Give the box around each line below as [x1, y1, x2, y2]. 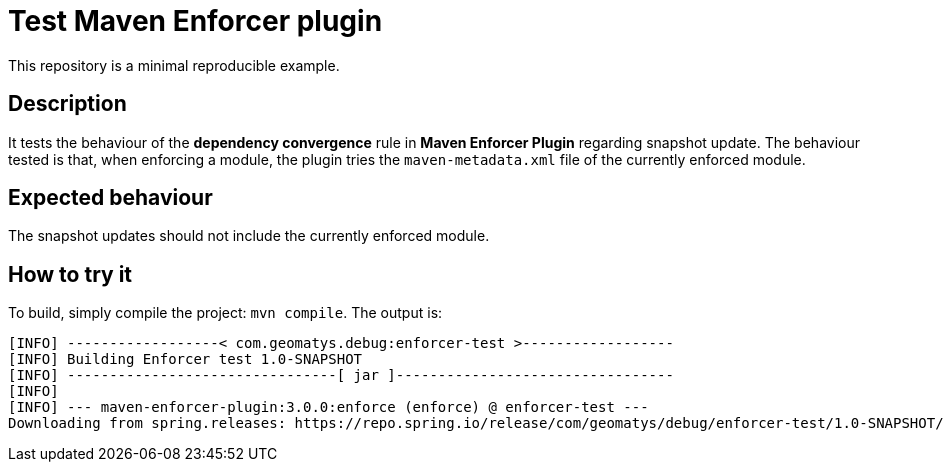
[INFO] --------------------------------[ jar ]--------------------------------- [8, 367, 674, 384]
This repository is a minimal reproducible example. [8, 56, 340, 74]
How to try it [8, 261, 133, 287]
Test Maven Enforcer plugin [8, 4, 383, 38]
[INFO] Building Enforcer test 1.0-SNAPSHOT [8, 351, 363, 368]
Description [8, 91, 127, 117]
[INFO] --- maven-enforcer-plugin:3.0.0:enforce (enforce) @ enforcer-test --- [8, 399, 649, 416]
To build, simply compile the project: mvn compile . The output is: [8, 304, 443, 322]
